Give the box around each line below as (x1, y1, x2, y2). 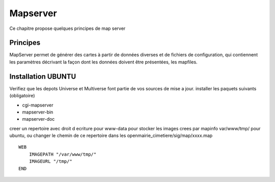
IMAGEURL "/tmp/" (29, 159, 72, 164)
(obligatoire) (9, 93, 35, 99)
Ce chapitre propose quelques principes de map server (9, 25, 126, 31)
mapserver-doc (22, 116, 55, 122)
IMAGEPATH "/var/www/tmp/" (29, 151, 97, 157)
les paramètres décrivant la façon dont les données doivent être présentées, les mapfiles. (9, 59, 198, 65)
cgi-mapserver (22, 102, 53, 108)
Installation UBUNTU (9, 72, 76, 81)
